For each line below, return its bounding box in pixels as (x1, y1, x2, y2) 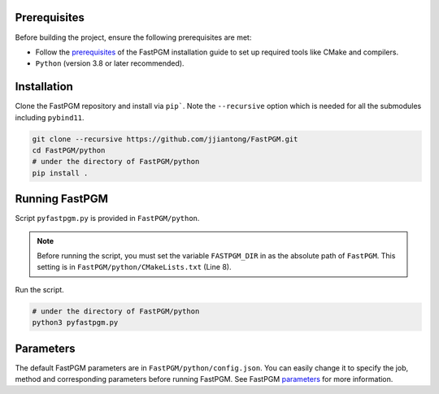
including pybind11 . (15, 112, 85, 122)
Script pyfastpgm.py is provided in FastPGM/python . (15, 214, 200, 223)
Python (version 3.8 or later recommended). (35, 58, 185, 68)
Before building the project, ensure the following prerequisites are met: (15, 32, 252, 42)
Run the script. (15, 284, 64, 294)
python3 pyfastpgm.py (32, 318, 119, 327)
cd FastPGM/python (32, 145, 106, 154)
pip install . (32, 168, 89, 178)
